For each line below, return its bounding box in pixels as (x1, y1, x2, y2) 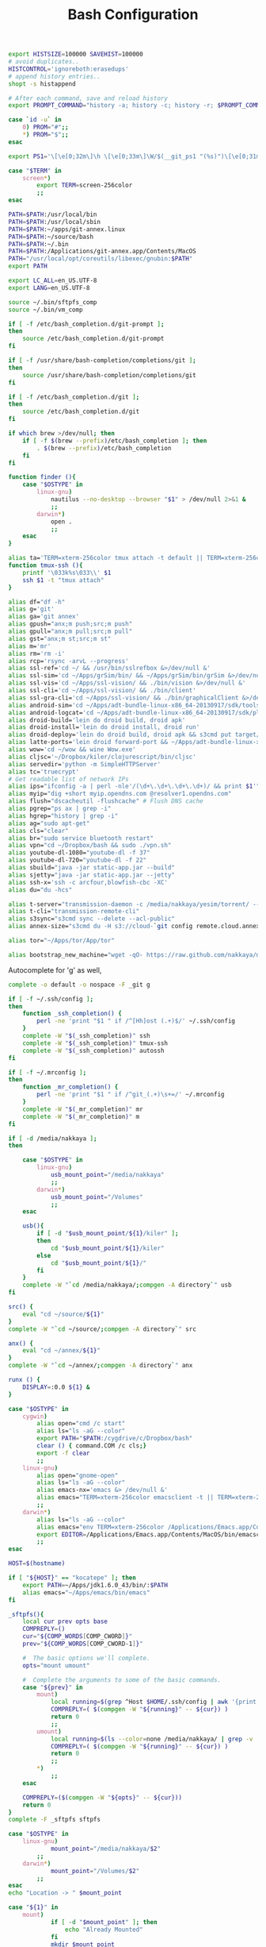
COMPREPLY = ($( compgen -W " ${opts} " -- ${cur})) (22, 1793, 182, 1802)
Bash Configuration (67, 6, 199, 24)
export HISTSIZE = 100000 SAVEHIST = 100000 (8, 50, 144, 59)
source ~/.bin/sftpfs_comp (8, 298, 97, 307)
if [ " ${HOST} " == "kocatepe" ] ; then (8, 1574, 136, 1582)
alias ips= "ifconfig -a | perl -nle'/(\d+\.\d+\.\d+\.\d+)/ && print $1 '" (8, 782, 260, 791)
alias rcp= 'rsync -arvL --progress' (8, 657, 129, 665)
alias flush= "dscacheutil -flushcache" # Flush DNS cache (8, 797, 203, 805)
